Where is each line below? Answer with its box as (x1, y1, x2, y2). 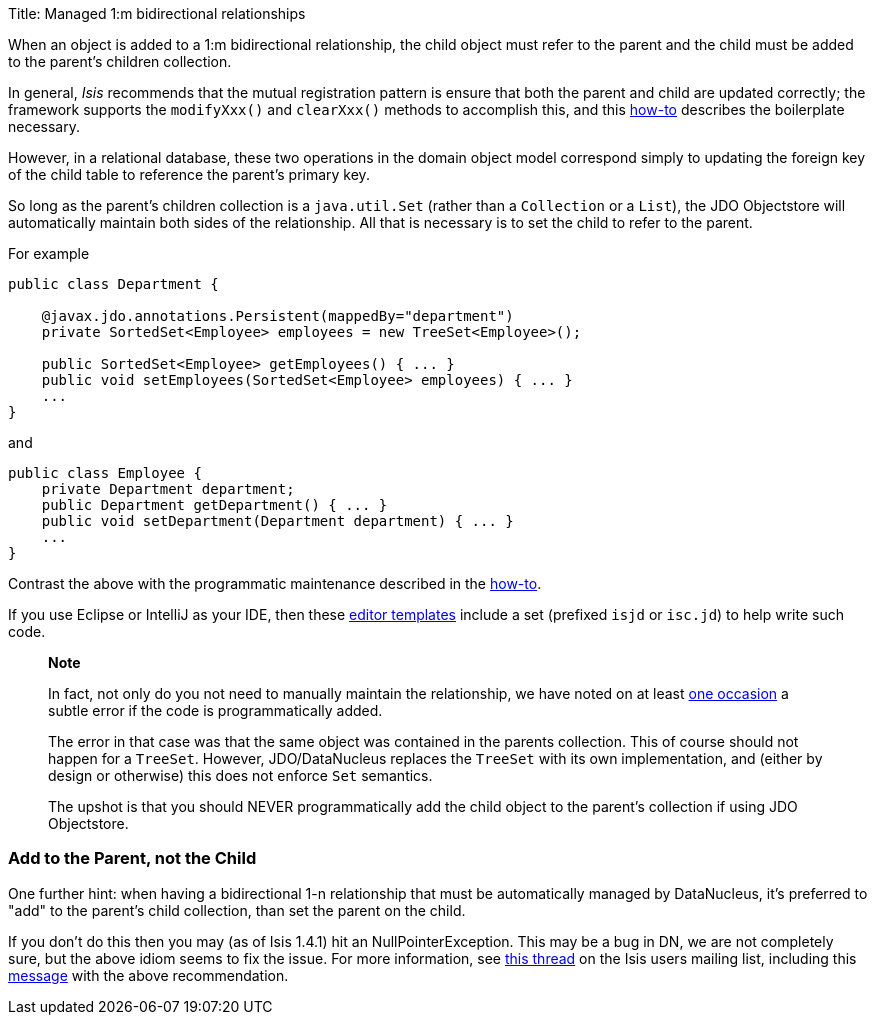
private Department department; (41, 481, 295, 497)
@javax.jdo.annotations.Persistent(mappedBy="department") (41, 308, 514, 324)
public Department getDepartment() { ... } (41, 497, 388, 513)
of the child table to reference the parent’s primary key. (8, 166, 370, 183)
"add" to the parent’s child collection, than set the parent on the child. (8, 901, 466, 919)
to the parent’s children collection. (8, 53, 232, 70)
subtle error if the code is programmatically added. (48, 702, 383, 719)
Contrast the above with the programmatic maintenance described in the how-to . (8, 575, 542, 592)
